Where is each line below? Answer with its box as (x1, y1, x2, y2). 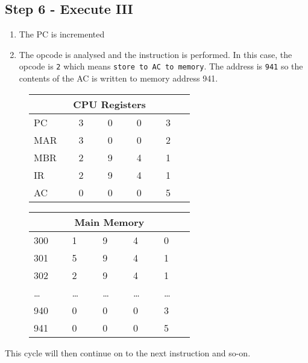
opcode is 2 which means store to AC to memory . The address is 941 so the (19, 60, 303, 72)
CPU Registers (73, 97, 146, 111)
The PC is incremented (19, 28, 105, 40)
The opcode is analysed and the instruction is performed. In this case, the (19, 48, 292, 60)
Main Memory (74, 214, 145, 229)
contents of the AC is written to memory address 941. (19, 72, 218, 85)
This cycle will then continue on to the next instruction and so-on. (5, 346, 251, 359)
